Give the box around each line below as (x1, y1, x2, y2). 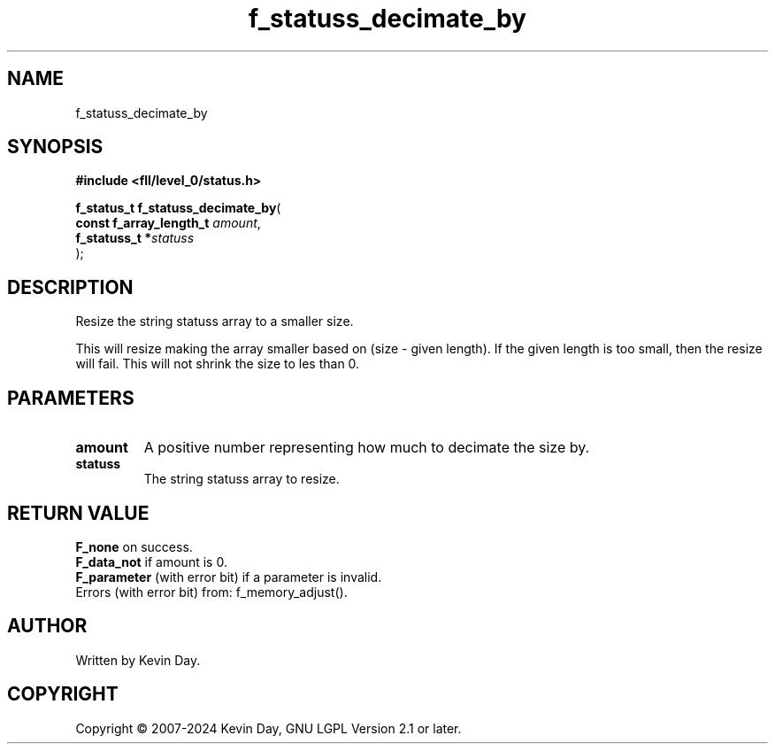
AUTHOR (7, 615, 88, 638)
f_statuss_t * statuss (75, 230, 195, 246)
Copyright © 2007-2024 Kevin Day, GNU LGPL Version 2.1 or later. (75, 720, 462, 736)
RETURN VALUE (7, 501, 150, 524)
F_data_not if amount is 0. (75, 554, 227, 569)
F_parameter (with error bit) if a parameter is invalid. (75, 569, 382, 585)
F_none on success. (75, 538, 193, 554)
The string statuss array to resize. (143, 471, 340, 487)
